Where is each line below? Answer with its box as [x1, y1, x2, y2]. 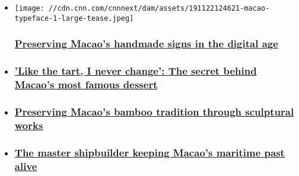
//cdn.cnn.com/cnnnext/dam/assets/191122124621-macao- [49, 4, 270, 12]
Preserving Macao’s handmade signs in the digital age [14, 36, 278, 51]
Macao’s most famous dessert [14, 77, 158, 91]
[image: [14, 4, 44, 12]
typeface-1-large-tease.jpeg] [14, 14, 134, 23]
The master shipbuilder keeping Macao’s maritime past [14, 145, 285, 159]
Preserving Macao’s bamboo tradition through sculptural [14, 104, 294, 119]
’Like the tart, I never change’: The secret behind [14, 63, 257, 78]
